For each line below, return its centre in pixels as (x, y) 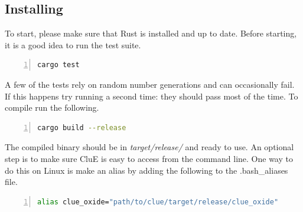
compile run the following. (52, 107)
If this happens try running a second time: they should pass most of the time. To (151, 96)
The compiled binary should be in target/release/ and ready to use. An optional (149, 147)
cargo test (58, 65)
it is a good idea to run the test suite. (73, 44)
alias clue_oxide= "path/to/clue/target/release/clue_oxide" (158, 202)
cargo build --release (82, 127)
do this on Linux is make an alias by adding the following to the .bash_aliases (146, 170)
